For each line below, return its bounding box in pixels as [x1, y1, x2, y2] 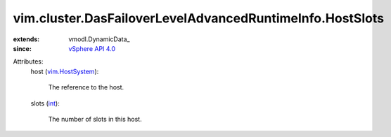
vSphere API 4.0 [68, 44, 116, 52]
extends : [13, 35, 40, 43]
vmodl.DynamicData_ [68, 35, 130, 43]
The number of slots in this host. [48, 115, 142, 123]
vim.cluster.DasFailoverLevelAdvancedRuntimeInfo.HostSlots [13, 10, 385, 26]
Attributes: [13, 57, 44, 66]
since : [13, 44, 32, 52]
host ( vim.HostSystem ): [30, 67, 99, 75]
